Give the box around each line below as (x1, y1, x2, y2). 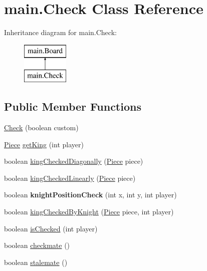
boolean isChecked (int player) (4, 223, 98, 233)
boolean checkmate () (4, 240, 70, 250)
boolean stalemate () (4, 256, 68, 267)
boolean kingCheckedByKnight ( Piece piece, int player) (4, 206, 174, 217)
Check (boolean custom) (4, 122, 79, 133)
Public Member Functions (4, 99, 141, 114)
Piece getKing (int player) (4, 139, 84, 149)
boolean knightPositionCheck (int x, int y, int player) (4, 189, 177, 200)
